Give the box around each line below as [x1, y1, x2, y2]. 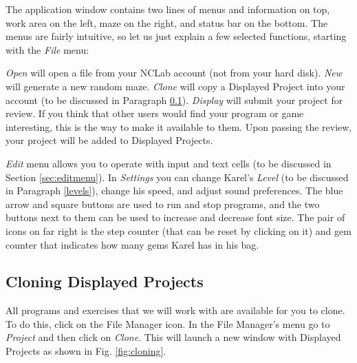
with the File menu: [6, 42, 89, 56]
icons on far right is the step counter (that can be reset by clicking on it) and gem [6, 223, 351, 238]
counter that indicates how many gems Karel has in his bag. [6, 237, 259, 251]
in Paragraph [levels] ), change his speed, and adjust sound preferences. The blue [6, 183, 343, 198]
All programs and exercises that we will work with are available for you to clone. [6, 303, 345, 318]
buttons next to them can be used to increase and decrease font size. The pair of [6, 210, 345, 225]
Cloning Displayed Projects [6, 271, 204, 292]
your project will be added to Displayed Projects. [6, 133, 213, 147]
